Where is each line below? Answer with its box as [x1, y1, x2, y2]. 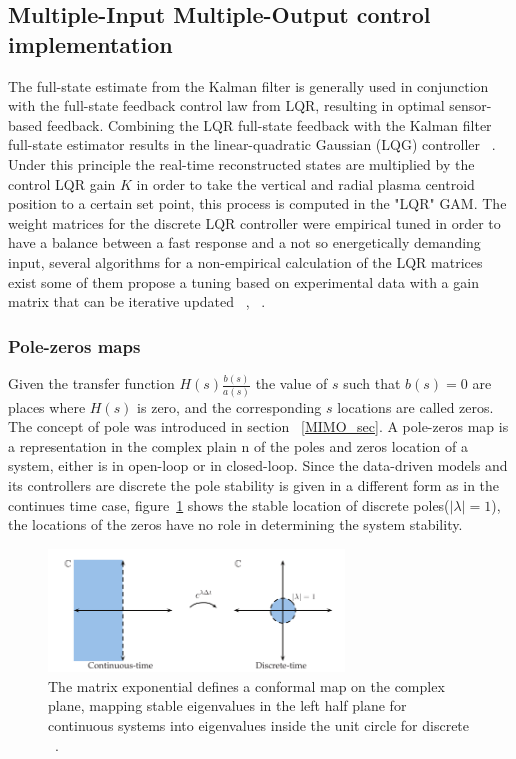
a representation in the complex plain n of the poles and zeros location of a [8, 435, 469, 456]
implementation [8, 28, 173, 59]
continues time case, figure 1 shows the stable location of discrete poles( [8, 494, 450, 515]
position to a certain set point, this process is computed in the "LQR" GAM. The [8, 193, 507, 214]
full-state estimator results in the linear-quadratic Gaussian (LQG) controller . [8, 134, 496, 155]
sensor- [449, 95, 492, 116]
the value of [255, 373, 328, 394]
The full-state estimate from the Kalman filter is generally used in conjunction [8, 75, 489, 96]
